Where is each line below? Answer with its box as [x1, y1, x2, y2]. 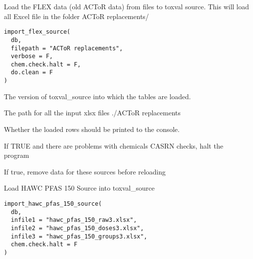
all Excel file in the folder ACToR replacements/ [4, 11, 149, 21]
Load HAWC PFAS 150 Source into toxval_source [4, 183, 155, 193]
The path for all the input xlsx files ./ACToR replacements [4, 108, 181, 118]
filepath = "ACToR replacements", [11, 44, 123, 52]
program [4, 150, 29, 160]
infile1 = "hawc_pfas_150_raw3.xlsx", [11, 216, 137, 224]
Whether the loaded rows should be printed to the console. [4, 124, 180, 134]
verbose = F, [11, 53, 53, 60]
